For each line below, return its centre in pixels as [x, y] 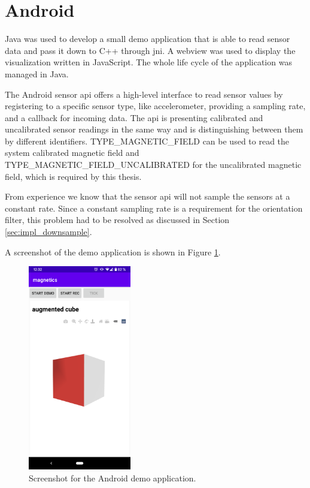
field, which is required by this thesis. [73, 176]
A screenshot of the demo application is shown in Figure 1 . [113, 251]
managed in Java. [37, 73]
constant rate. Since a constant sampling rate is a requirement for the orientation [154, 208]
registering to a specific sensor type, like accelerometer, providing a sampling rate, [155, 106]
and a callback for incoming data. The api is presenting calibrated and [134, 117]
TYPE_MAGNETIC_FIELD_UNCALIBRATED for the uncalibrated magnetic [153, 165]
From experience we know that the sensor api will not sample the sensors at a [148, 196]
